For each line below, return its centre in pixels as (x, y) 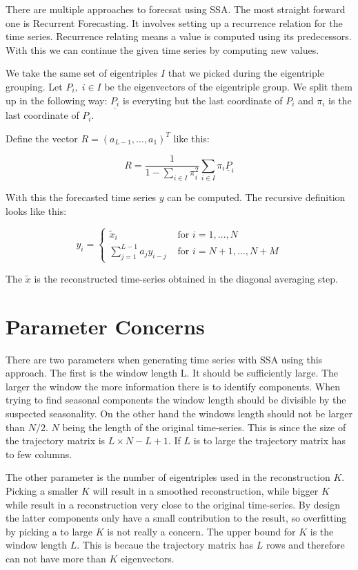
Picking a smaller (42, 491)
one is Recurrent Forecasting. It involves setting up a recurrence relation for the (174, 22)
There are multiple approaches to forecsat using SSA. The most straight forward (176, 9)
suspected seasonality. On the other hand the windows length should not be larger (179, 414)
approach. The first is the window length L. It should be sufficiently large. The (172, 373)
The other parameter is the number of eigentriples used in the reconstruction (168, 477)
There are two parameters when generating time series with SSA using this (164, 359)
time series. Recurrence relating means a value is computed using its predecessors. (179, 36)
